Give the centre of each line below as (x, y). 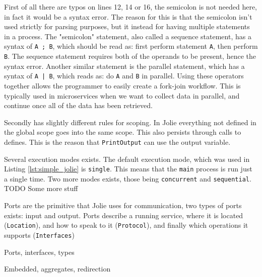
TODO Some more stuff (41, 188)
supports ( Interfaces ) (39, 235)
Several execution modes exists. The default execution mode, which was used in (127, 159)
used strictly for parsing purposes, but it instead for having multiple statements (127, 26)
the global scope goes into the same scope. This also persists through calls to (123, 132)
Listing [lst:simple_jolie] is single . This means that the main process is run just (128, 169)
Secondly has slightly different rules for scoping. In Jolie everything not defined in (130, 122)
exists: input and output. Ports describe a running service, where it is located (124, 215)
